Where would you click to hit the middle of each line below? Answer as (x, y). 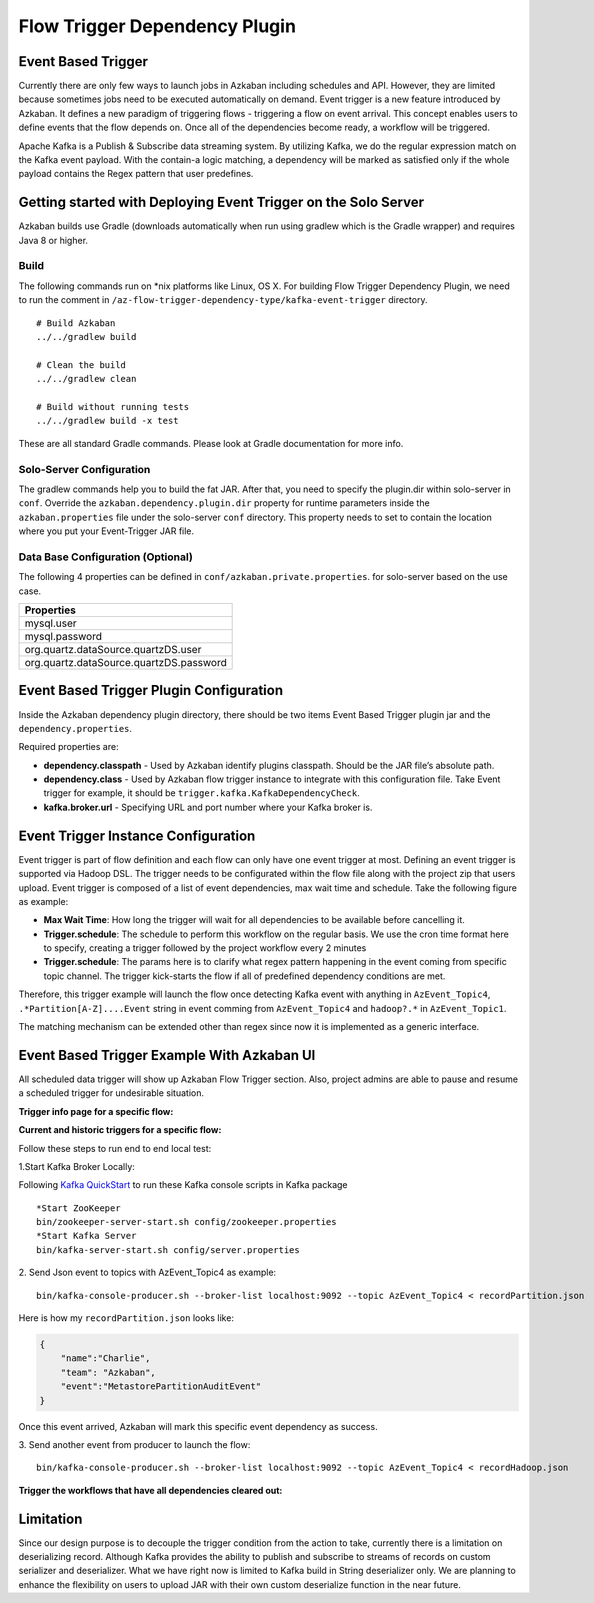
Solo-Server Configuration (84, 469)
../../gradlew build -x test (107, 421)
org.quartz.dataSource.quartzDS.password (125, 662)
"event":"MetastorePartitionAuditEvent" (161, 1386)
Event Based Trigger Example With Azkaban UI (167, 1055)
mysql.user (50, 623)
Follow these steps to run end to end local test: (115, 1148)
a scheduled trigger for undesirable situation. (111, 1093)
